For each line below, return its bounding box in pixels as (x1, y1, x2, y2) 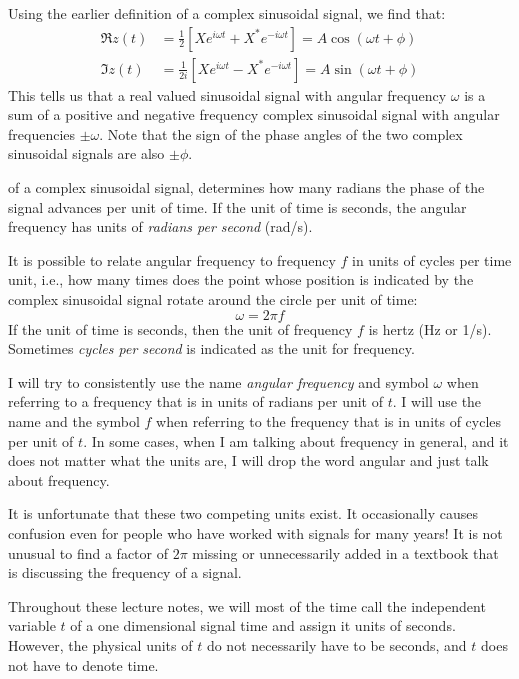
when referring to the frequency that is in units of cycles (156, 410, 502, 431)
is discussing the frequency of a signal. (8, 562, 242, 583)
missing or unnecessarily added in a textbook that (192, 542, 499, 563)
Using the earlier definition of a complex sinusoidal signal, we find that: (8, 3, 446, 23)
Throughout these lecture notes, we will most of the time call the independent (8, 595, 486, 616)
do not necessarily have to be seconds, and (206, 634, 467, 655)
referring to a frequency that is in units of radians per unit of (8, 391, 384, 412)
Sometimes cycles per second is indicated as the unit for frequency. (8, 338, 415, 359)
